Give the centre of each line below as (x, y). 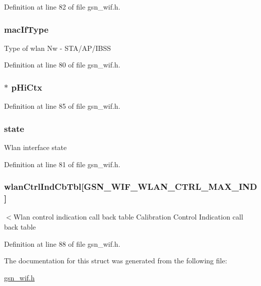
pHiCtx (27, 87)
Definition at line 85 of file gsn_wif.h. (62, 106)
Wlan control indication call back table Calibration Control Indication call (128, 217)
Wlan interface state (36, 147)
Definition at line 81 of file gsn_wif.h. (62, 164)
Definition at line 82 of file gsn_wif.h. (62, 7)
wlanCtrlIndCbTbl (43, 187)
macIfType (26, 29)
